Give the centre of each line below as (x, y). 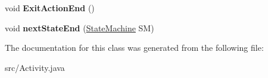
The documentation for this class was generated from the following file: (134, 48)
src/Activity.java (35, 67)
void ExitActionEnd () (50, 8)
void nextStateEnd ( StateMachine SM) (80, 27)
